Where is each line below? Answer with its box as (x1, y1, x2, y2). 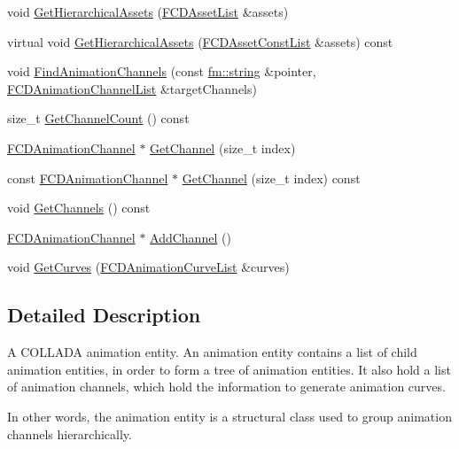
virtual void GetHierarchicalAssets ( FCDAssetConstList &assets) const (7, 32, 393, 50)
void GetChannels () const (7, 198, 151, 217)
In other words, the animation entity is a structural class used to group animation (7, 406, 452, 425)
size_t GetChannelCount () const (7, 109, 190, 128)
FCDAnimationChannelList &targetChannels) (7, 79, 257, 97)
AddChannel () (150, 228, 231, 246)
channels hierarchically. (7, 424, 132, 443)
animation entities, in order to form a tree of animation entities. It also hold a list (7, 360, 451, 378)
